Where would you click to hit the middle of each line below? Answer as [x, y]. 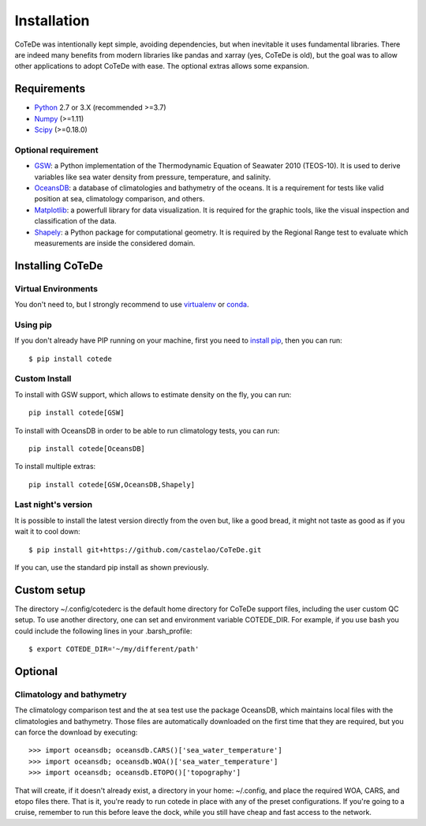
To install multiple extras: [55, 467]
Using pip [34, 325]
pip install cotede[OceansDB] [87, 449]
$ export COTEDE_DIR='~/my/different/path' [114, 649]
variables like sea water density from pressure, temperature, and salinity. [153, 177]
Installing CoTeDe [59, 266]
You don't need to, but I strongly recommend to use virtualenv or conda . [132, 305]
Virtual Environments [56, 288]
